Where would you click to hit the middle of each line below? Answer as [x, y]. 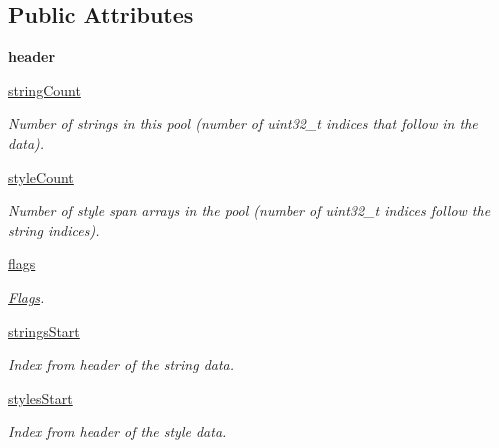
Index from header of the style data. [117, 431]
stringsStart [44, 330]
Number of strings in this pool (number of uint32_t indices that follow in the [243, 123]
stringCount [44, 89]
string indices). [54, 229]
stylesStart [40, 397]
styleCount [41, 176]
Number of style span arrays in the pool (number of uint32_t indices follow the [249, 210]
